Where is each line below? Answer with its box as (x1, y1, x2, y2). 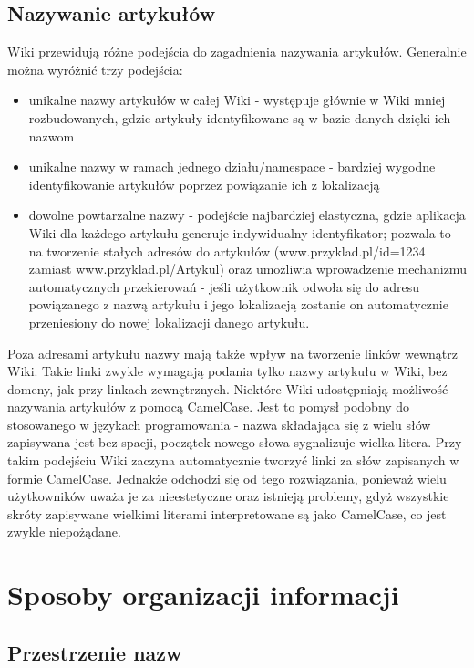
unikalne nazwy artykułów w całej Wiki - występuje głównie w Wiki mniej (28, 90, 446, 110)
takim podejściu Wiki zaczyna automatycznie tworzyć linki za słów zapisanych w (7, 451, 459, 470)
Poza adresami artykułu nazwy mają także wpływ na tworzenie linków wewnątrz (7, 343, 458, 362)
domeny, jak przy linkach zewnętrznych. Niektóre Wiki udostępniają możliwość (7, 379, 448, 398)
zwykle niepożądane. (7, 522, 121, 541)
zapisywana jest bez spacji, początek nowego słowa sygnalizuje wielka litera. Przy (7, 433, 462, 452)
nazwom (28, 126, 75, 145)
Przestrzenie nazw (7, 638, 182, 666)
